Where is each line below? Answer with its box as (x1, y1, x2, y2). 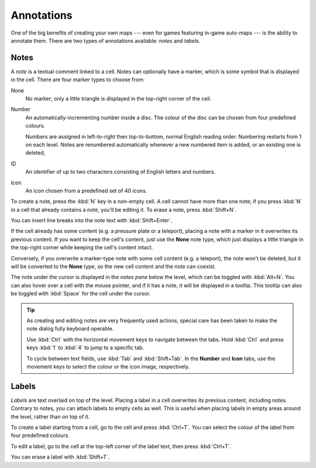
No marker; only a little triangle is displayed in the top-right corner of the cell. (25, 95, 212, 102)
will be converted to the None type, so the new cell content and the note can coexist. (11, 263, 216, 270)
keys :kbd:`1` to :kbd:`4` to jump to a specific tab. (26, 344, 145, 351)
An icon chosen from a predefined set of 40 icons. (25, 187, 147, 194)
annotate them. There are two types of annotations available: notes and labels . (11, 37, 201, 44)
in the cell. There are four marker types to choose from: (11, 76, 145, 83)
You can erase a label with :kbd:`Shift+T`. (11, 453, 110, 460)
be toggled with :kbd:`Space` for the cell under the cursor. (11, 290, 151, 297)
